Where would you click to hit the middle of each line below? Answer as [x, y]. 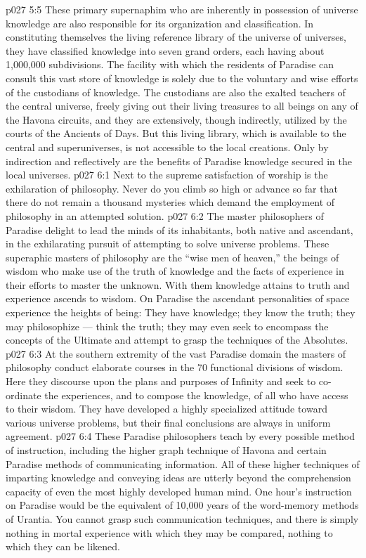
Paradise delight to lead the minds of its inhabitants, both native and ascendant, [179, 229]
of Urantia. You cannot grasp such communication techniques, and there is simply [182, 518]
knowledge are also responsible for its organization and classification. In [160, 23]
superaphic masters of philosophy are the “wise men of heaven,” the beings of [172, 257]
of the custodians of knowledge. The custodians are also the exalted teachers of [176, 92]
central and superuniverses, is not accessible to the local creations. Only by [167, 147]
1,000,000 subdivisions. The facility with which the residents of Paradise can [170, 64]
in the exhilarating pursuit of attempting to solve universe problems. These [168, 244]
